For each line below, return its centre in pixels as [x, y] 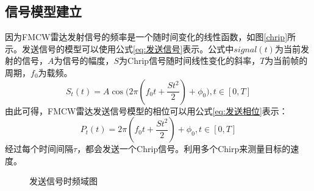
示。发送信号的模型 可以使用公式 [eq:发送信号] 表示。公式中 [120, 48]
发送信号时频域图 [63, 181]
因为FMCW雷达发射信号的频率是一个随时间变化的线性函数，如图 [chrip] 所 [151, 37]
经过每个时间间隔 [39, 149]
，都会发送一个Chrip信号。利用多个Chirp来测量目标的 [184, 149]
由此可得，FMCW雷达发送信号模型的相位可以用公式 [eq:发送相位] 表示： [146, 110]
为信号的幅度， [84, 61]
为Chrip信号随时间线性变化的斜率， [190, 61]
